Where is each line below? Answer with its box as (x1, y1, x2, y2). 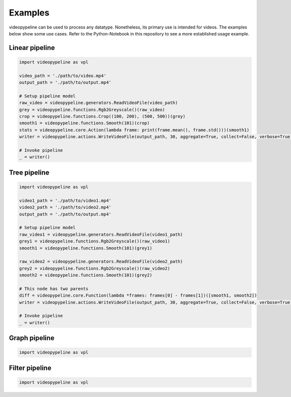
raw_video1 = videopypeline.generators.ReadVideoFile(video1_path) (19, 232, 183, 237)
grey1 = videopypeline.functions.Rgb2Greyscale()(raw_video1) (19, 238, 170, 244)
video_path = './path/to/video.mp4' (19, 73, 107, 79)
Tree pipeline (9, 168, 49, 176)
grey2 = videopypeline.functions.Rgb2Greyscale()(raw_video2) (19, 266, 170, 271)
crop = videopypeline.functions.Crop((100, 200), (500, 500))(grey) (19, 114, 186, 119)
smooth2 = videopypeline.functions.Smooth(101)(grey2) (19, 272, 152, 278)
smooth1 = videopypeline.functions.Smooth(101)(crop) (19, 120, 150, 126)
